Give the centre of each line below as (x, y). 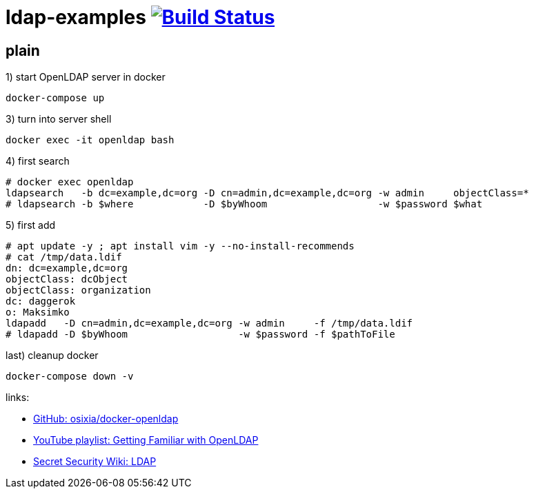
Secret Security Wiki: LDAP (95, 462)
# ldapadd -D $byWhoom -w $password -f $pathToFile (200, 335)
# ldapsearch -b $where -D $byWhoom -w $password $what (244, 204)
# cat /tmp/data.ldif (64, 257)
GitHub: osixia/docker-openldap (106, 419)
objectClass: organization (78, 290)
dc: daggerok (41, 301)
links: (18, 398)
